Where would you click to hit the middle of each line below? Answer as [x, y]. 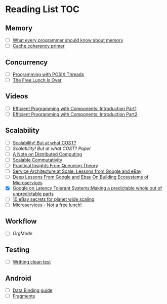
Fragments [24, 296]
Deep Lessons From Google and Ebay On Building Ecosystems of [80, 177]
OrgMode [23, 234]
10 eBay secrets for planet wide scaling [53, 199]
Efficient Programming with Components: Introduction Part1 [74, 108]
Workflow [21, 221]
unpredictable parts [33, 194]
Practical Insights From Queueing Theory [55, 166]
